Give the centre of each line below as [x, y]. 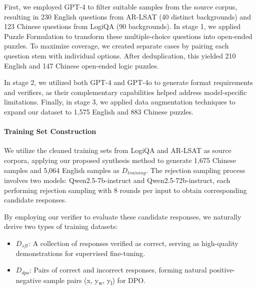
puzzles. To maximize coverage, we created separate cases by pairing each [116, 46]
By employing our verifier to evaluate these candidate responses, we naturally [123, 216]
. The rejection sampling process [196, 170]
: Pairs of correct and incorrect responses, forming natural [118, 270]
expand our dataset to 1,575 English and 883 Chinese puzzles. [99, 111]
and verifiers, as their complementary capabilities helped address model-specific [125, 92]
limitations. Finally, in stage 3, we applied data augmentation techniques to [120, 102]
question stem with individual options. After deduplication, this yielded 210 [120, 55]
